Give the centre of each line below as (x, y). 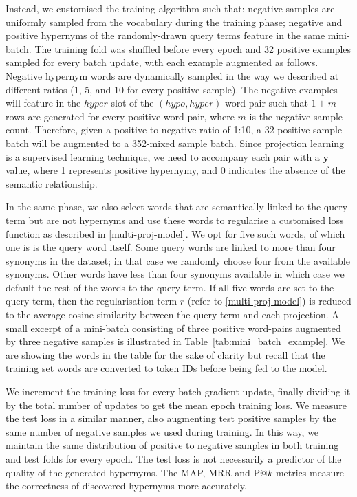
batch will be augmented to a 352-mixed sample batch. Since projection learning (175, 143)
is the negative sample (296, 116)
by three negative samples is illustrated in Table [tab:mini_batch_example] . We (175, 341)
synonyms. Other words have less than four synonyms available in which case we (175, 274)
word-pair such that (267, 103)
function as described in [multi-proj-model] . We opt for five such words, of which (175, 233)
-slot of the (131, 103)
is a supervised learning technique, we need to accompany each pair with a (163, 156)
